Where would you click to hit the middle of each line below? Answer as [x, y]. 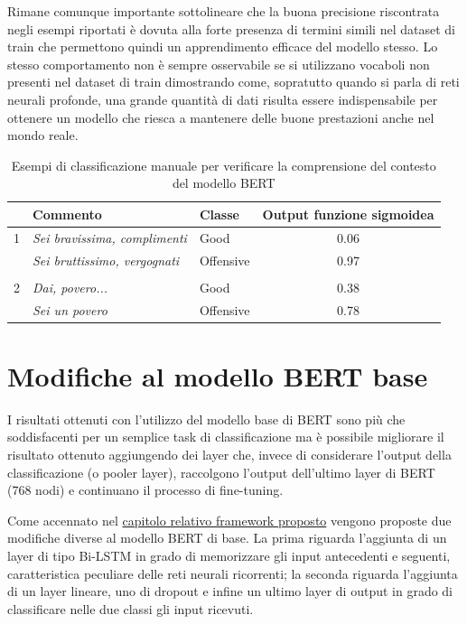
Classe [219, 214]
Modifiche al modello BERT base [218, 375]
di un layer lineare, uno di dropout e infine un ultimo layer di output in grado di [230, 591]
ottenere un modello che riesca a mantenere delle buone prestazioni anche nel [221, 117]
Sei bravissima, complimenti [110, 237]
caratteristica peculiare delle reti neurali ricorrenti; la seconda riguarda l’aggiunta [233, 573]
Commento [67, 214]
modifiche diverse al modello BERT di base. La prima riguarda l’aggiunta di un [227, 538]
